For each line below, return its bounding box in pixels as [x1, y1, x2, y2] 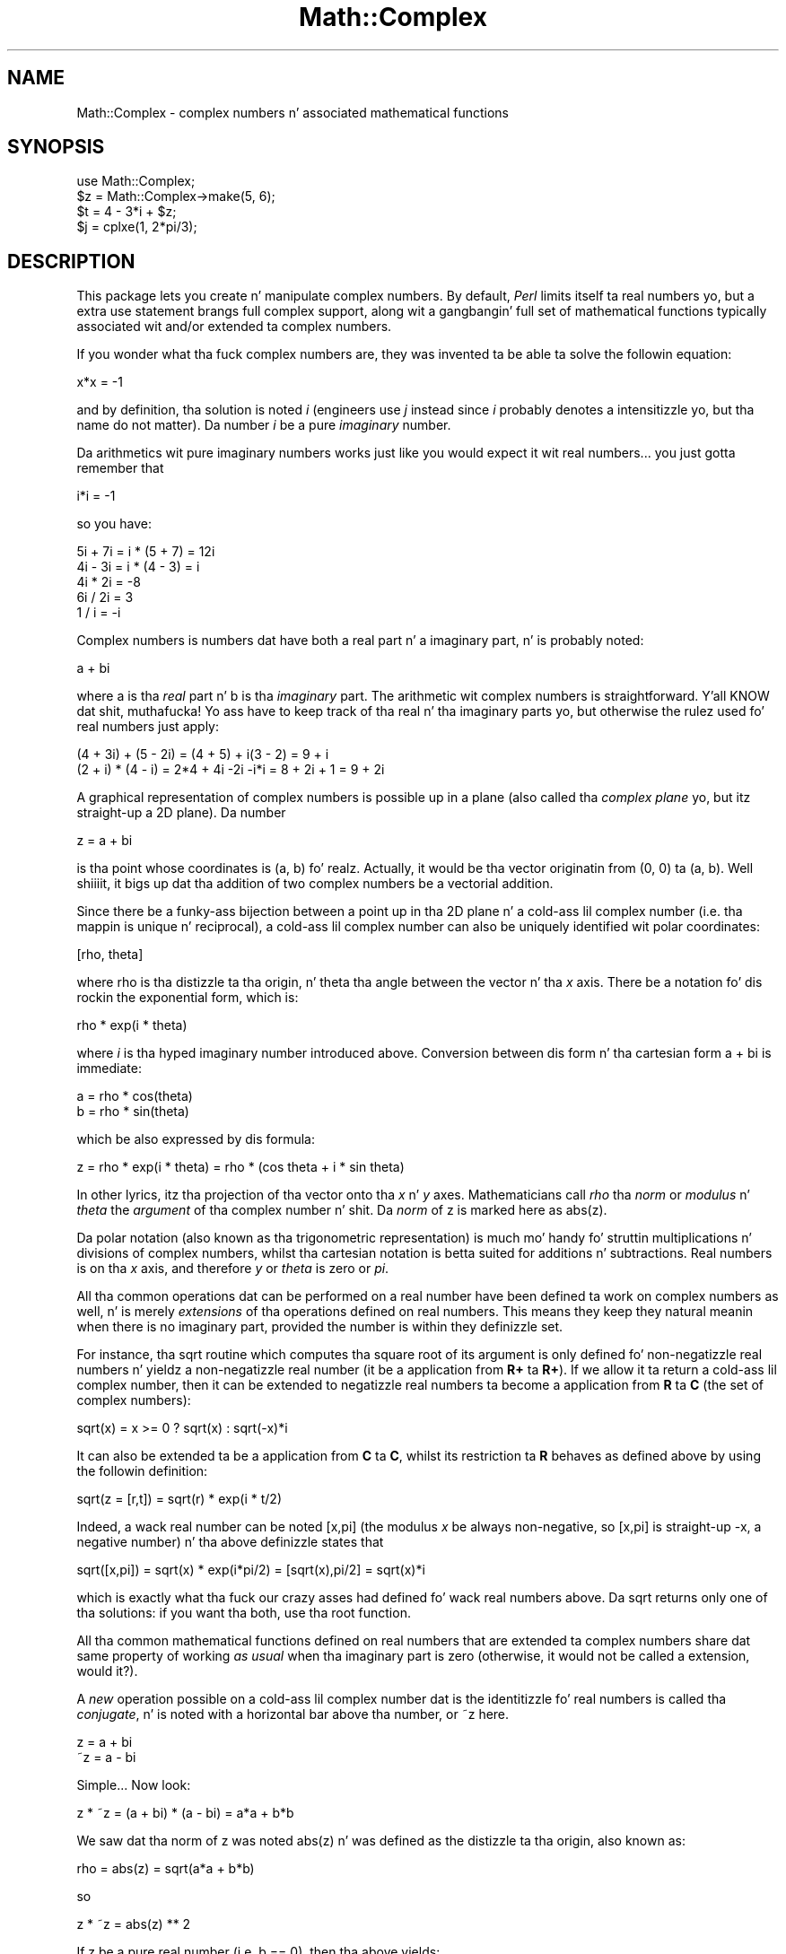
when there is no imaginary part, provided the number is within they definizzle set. [76, 1319, 563, 1335]
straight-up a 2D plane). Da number [76, 805, 286, 821]
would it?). [76, 1663, 138, 1679]
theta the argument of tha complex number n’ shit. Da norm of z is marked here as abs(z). [76, 1202, 607, 1218]
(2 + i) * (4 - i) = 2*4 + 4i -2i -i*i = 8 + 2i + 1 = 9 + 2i [76, 762, 385, 778]
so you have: [76, 516, 153, 532]
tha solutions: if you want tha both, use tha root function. [76, 1605, 411, 1621]
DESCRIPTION [7, 249, 135, 273]
